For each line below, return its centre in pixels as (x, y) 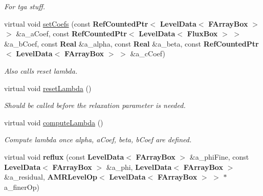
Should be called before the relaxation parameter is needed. (95, 105)
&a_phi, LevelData (139, 167)
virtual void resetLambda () (48, 88)
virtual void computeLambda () (54, 122)
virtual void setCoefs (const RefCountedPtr (76, 23)
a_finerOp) (22, 187)
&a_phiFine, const (219, 156)
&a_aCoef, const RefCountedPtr (71, 34)
